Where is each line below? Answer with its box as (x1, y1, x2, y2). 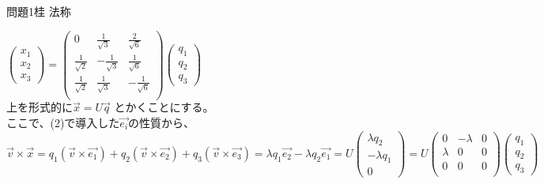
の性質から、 (128, 115, 195, 131)
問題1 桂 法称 (6, 3, 71, 19)
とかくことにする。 (114, 99, 214, 115)
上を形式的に (6, 99, 73, 115)
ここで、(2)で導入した (6, 115, 120, 131)
